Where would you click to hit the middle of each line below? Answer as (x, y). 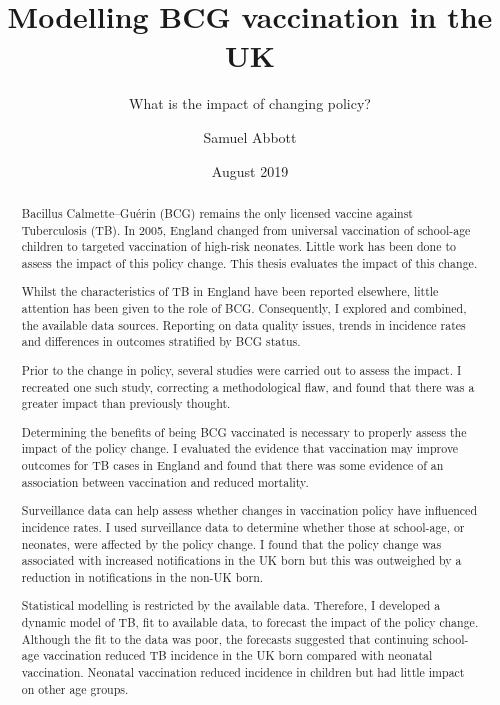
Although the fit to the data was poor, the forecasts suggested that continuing (225, 638)
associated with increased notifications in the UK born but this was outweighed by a (241, 560)
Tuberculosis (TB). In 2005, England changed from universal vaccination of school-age (246, 229)
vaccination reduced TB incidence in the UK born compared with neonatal (237, 655)
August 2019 (250, 170)
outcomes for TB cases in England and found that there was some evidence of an (232, 465)
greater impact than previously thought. (126, 403)
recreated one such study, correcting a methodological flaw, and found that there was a (248, 386)
